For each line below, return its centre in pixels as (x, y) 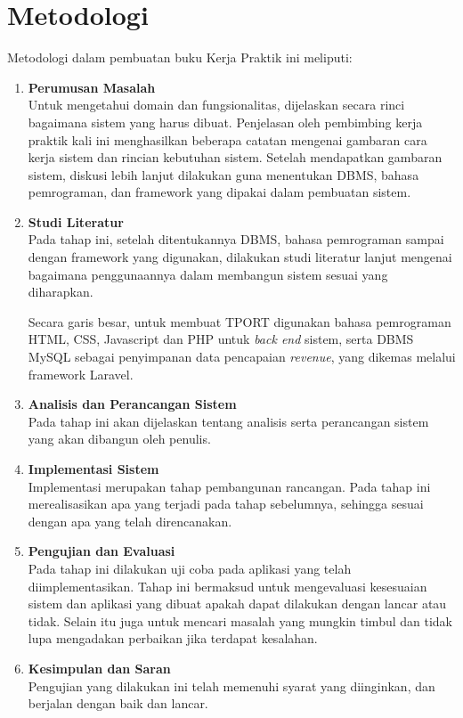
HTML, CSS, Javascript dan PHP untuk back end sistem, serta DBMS (221, 339)
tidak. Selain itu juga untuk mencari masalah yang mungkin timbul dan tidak (240, 620)
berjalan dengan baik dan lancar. (118, 703)
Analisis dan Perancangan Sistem (132, 404)
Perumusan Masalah (92, 87)
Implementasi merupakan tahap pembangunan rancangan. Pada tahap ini (229, 486)
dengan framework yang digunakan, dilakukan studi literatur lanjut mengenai (240, 257)
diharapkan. (61, 292)
